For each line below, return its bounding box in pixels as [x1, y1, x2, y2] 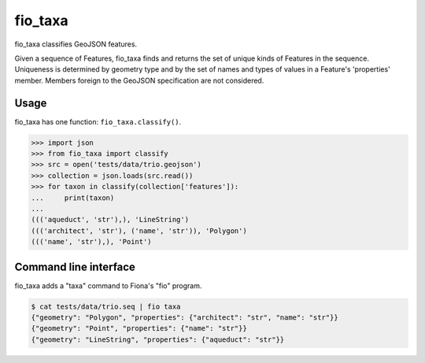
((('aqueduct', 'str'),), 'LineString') [31, 215, 189, 224]
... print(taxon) [31, 193, 115, 202]
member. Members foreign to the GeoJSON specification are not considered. [14, 76, 264, 85]
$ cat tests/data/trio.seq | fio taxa [31, 302, 181, 311]
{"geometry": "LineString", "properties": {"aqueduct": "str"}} [31, 335, 285, 344]
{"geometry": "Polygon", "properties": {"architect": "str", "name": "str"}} [31, 313, 338, 322]
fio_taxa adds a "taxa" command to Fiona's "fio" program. [14, 280, 202, 291]
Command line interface [14, 260, 135, 273]
